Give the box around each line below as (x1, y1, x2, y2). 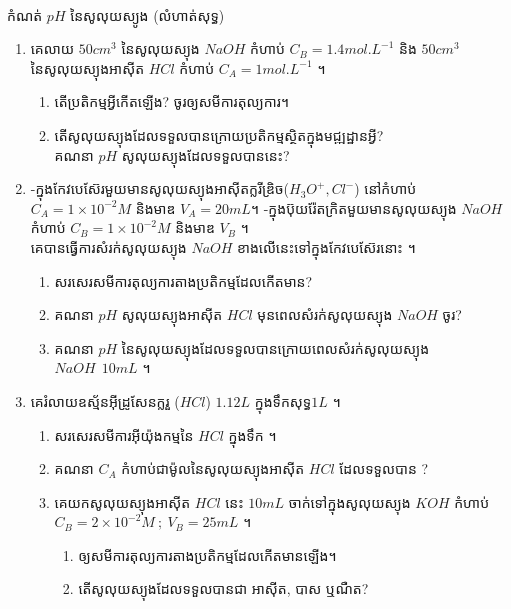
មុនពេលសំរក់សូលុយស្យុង (257, 304, 393, 325)
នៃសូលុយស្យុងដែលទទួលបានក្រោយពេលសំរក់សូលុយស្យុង (121, 337, 430, 358)
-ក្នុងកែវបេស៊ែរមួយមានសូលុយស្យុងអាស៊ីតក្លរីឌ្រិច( (30, 178, 289, 199)
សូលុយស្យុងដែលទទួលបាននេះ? (121, 144, 290, 165)
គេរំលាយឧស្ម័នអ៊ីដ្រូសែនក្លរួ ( (30, 390, 180, 411)
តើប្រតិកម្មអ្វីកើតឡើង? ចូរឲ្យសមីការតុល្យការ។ (54, 91, 289, 112)
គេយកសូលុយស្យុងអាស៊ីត (54, 491, 191, 512)
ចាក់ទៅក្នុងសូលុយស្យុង (288, 491, 411, 512)
